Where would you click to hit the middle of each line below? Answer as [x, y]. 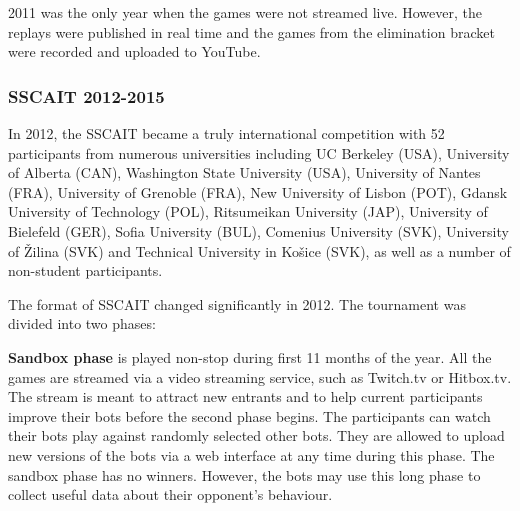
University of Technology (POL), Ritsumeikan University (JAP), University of [248, 211]
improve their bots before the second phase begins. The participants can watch [249, 415]
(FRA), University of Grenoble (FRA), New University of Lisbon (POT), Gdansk [258, 191]
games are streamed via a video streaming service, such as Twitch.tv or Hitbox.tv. [260, 376]
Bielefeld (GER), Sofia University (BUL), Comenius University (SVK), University [258, 230]
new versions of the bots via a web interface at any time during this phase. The [251, 454]
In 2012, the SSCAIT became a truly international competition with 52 [226, 133]
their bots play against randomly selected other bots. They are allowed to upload [256, 435]
